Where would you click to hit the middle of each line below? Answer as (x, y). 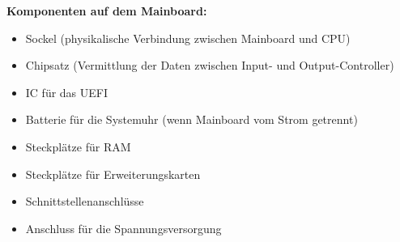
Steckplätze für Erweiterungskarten (113, 174)
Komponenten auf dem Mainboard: (107, 11)
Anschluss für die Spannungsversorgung (123, 228)
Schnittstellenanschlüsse (85, 201)
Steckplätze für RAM (78, 146)
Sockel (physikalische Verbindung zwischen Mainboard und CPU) (188, 38)
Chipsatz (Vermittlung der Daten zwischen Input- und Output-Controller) (210, 65)
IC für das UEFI (67, 92)
